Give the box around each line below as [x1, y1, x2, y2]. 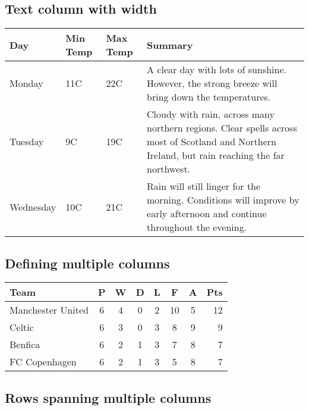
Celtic [10, 320, 34, 334]
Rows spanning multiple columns [5, 388, 212, 406]
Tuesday [10, 134, 44, 149]
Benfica [10, 337, 40, 352]
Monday [10, 76, 43, 90]
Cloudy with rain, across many [147, 107, 275, 121]
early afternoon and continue [147, 206, 267, 221]
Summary [147, 37, 193, 52]
